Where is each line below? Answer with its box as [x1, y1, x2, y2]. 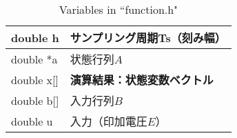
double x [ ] [11, 71, 59, 88]
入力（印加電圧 [70, 113, 147, 129]
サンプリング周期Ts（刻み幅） [70, 30, 226, 46]
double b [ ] [11, 92, 59, 108]
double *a [11, 50, 58, 67]
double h [11, 29, 59, 46]
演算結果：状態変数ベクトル [70, 72, 214, 88]
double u [11, 112, 53, 129]
